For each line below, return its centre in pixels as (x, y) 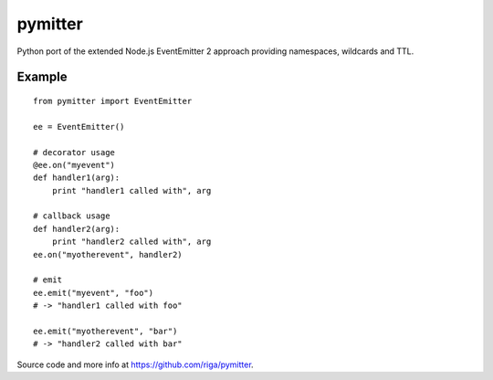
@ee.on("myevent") (74, 165)
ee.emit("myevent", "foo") (94, 293)
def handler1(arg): (77, 178)
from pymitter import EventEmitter (113, 101)
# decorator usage (74, 152)
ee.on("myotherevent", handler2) (108, 254)
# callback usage (72, 216)
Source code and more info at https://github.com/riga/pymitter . (136, 364)
